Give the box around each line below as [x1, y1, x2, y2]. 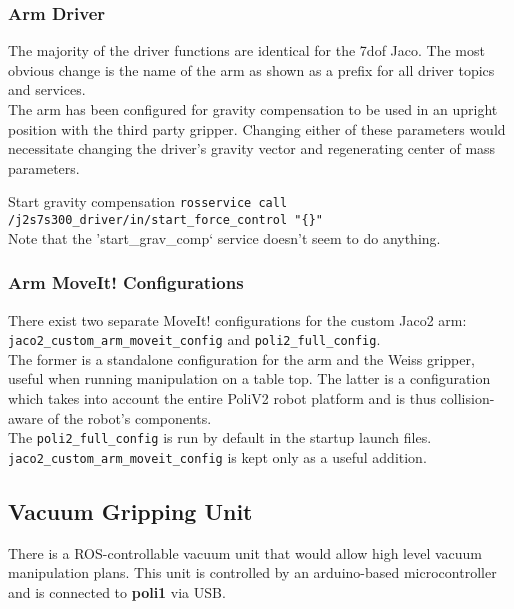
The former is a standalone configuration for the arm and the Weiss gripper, [8, 348, 475, 369]
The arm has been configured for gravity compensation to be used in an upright [8, 99, 498, 119]
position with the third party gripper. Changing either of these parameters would [8, 118, 506, 139]
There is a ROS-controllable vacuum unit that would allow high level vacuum [8, 542, 483, 563]
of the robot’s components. [47, 407, 212, 428]
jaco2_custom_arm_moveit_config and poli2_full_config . [8, 329, 381, 350]
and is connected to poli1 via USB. [8, 581, 226, 602]
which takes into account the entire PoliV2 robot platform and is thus [8, 387, 436, 408]
